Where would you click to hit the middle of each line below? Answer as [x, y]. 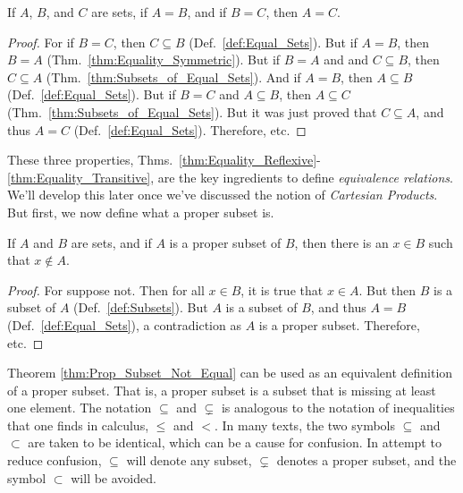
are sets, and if [111, 242]
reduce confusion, [55, 460]
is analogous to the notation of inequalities [338, 408]
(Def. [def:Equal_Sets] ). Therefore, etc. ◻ [190, 129]
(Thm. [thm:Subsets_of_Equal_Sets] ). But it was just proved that [192, 111]
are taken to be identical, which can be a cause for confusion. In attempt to [235, 442]
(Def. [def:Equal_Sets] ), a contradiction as [124, 324]
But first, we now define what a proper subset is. [141, 212]
